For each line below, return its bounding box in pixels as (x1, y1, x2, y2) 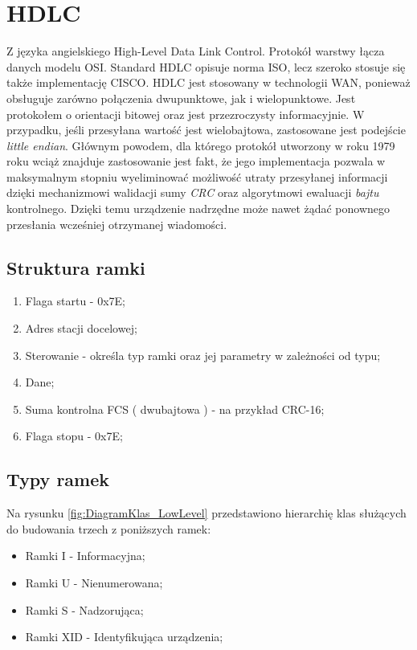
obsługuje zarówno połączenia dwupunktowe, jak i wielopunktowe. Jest (6, 89, 356, 106)
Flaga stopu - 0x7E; (25, 427, 123, 444)
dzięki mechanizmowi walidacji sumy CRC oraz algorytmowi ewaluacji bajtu (6, 184, 379, 201)
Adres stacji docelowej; (25, 320, 137, 337)
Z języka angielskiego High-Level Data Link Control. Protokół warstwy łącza (6, 43, 385, 59)
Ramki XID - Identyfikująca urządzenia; (25, 628, 223, 645)
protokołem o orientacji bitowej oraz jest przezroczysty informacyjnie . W (6, 105, 365, 122)
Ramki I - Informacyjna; (25, 547, 145, 564)
